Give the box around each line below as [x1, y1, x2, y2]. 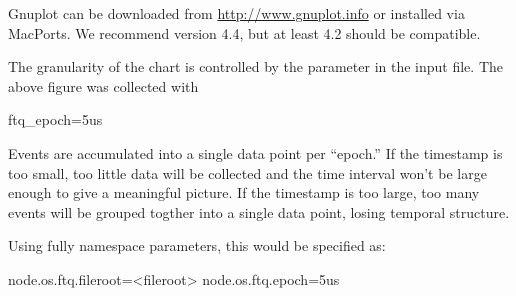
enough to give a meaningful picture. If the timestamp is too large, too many [8, 182, 480, 203]
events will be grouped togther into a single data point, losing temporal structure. [8, 201, 510, 222]
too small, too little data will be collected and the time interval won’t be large [8, 162, 487, 183]
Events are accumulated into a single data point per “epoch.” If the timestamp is [8, 142, 503, 163]
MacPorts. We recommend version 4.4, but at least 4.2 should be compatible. [8, 22, 481, 43]
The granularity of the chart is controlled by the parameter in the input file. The [8, 56, 503, 77]
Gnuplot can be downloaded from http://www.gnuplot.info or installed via [8, 3, 465, 23]
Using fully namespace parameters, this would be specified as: [8, 235, 386, 256]
